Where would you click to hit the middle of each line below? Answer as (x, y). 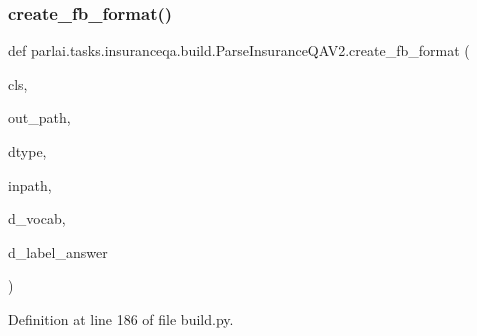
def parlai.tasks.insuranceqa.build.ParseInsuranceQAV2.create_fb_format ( (239, 50)
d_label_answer (58, 251)
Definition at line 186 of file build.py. (121, 318)
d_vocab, (37, 218)
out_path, (39, 117)
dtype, (27, 151)
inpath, (30, 184)
